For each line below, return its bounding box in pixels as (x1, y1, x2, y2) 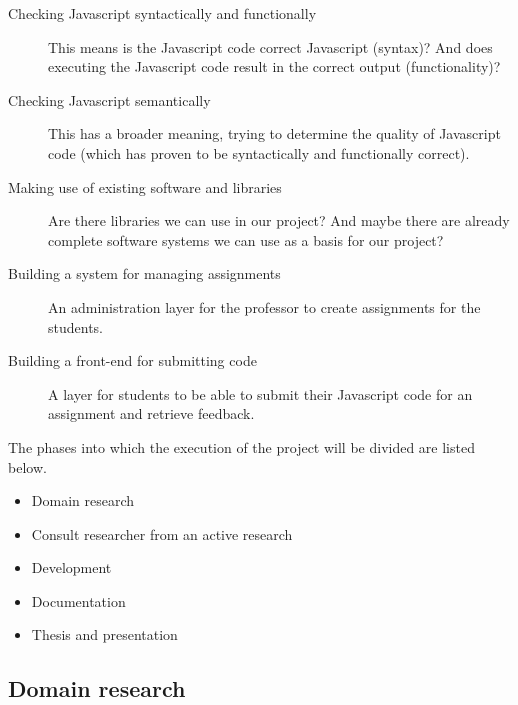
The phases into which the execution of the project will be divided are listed (8, 436, 475, 457)
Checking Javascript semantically (8, 89, 211, 110)
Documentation (31, 590, 126, 611)
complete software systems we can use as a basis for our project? (48, 229, 444, 250)
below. (8, 456, 47, 477)
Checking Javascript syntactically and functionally (8, 3, 317, 23)
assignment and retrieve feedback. (48, 403, 255, 424)
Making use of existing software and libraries (8, 176, 282, 197)
